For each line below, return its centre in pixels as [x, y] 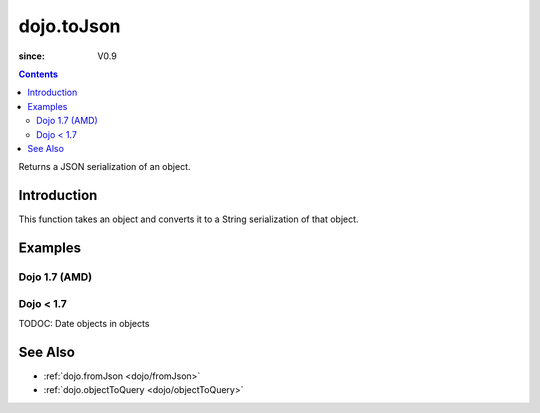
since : [31, 56]
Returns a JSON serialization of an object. [104, 167]
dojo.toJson [69, 26]
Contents [38, 74]
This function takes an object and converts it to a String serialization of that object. [188, 219]
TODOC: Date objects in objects [84, 323]
